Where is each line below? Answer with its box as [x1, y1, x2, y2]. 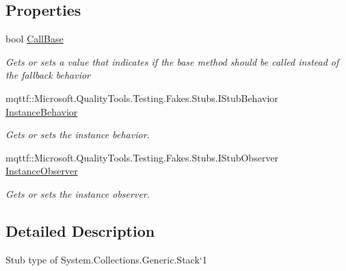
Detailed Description [5, 220, 155, 241]
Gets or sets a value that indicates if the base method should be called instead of [5, 54, 339, 68]
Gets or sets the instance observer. [5, 186, 150, 201]
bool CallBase [5, 31, 64, 46]
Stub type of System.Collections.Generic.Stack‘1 [5, 252, 207, 266]
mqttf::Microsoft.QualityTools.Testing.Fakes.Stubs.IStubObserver [5, 150, 279, 164]
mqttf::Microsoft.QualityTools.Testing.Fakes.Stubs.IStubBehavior [5, 90, 278, 105]
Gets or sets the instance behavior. [5, 127, 150, 142]
